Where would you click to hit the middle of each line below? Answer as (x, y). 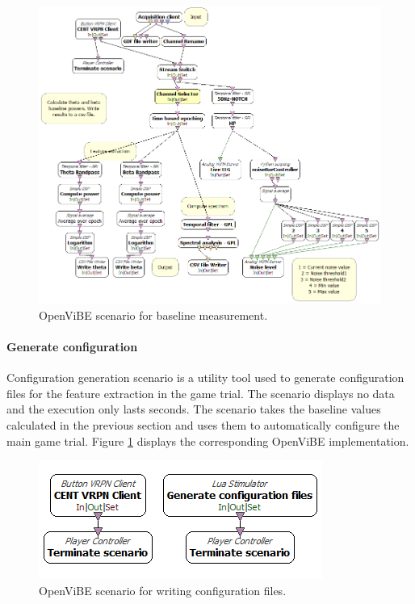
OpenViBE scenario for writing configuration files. (163, 590)
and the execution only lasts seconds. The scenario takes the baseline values (194, 409)
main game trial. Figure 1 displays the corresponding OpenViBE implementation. (208, 440)
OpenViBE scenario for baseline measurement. (153, 315)
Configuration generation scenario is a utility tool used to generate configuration (205, 377)
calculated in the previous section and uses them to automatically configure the (203, 424)
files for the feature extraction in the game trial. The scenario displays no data (201, 393)
